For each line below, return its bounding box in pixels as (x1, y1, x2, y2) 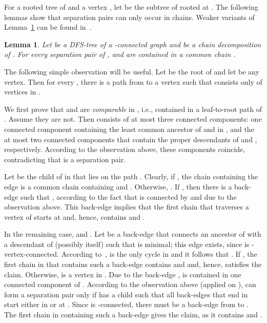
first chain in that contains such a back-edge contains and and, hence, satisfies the (4, 259, 262, 270)
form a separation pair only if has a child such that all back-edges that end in (4, 289, 248, 299)
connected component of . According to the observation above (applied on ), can (4, 279, 256, 290)
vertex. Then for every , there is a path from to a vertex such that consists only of (4, 76, 262, 87)
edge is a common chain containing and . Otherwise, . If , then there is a (4, 181, 232, 192)
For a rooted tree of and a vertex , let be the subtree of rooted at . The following (4, 2, 258, 12)
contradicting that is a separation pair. (4, 154, 126, 164)
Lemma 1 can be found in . (4, 22, 92, 32)
